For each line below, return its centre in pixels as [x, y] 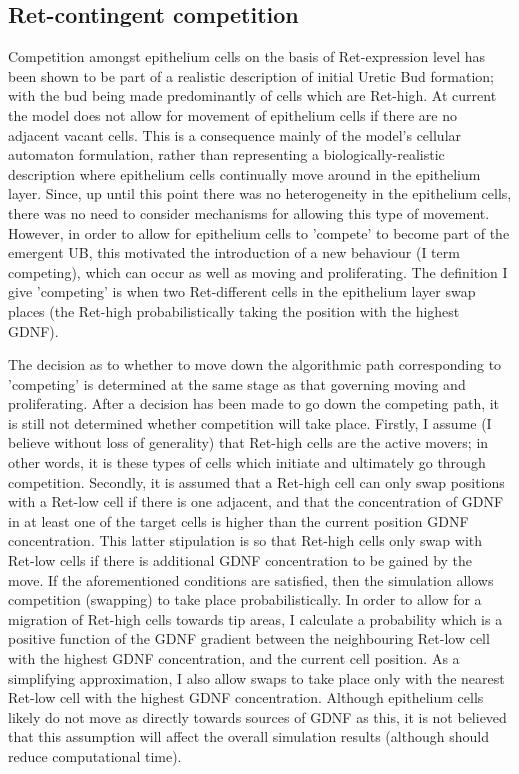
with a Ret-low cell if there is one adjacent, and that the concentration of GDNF [256, 501]
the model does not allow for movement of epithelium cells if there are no [233, 114]
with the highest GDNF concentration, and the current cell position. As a [234, 658]
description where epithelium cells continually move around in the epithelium [244, 173]
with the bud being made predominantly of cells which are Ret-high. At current [252, 95]
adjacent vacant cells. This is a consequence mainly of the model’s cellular [235, 134]
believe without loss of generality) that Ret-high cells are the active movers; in [248, 442]
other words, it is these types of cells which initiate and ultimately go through [247, 462]
